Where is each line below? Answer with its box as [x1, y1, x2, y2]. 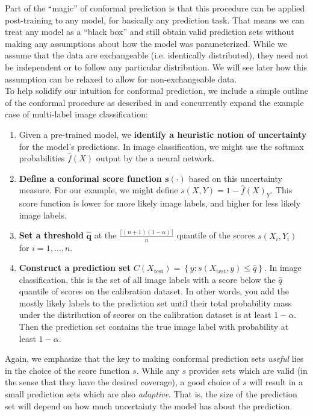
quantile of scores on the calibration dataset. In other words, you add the [19, 285, 289, 297]
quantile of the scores [176, 229, 255, 241]
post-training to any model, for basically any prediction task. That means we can [5, 13, 305, 26]
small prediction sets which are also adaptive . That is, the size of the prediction [5, 388, 297, 400]
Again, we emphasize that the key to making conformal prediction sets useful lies [5, 352, 304, 365]
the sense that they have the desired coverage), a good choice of [5, 376, 240, 388]
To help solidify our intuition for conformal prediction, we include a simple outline [5, 84, 308, 97]
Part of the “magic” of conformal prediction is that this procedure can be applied [5, 2, 305, 14]
